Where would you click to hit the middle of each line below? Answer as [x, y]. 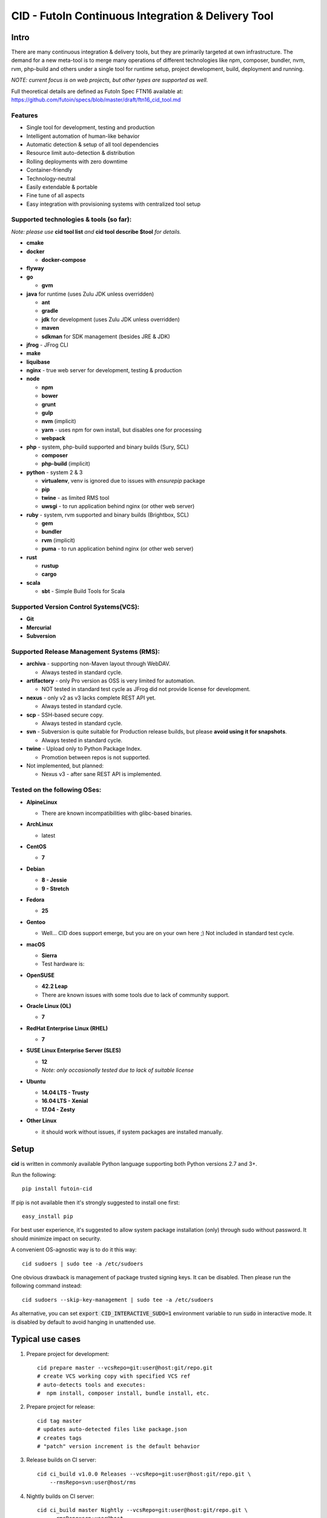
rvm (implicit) [58, 540]
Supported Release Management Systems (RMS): [86, 652]
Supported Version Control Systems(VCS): [75, 607]
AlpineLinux [42, 802]
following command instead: [46, 1286]
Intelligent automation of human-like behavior [83, 136]
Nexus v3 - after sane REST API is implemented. [101, 774]
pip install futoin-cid [57, 1189]
